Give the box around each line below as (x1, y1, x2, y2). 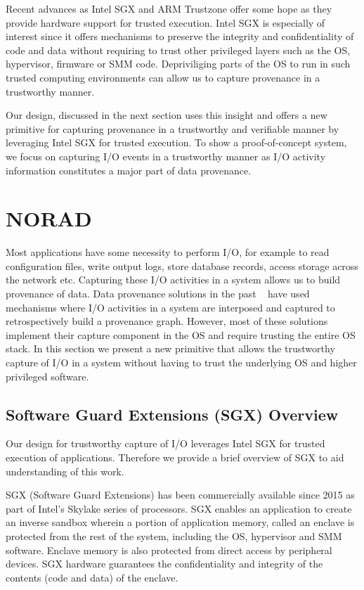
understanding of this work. (6, 463, 124, 478)
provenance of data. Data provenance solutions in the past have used (6, 286, 310, 301)
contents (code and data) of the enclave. (6, 570, 178, 584)
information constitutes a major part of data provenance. (6, 162, 252, 177)
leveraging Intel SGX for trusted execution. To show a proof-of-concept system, (6, 135, 347, 150)
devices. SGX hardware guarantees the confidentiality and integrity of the (6, 556, 323, 571)
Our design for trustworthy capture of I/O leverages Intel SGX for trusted (6, 436, 325, 451)
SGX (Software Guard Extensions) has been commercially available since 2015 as (6, 487, 355, 502)
